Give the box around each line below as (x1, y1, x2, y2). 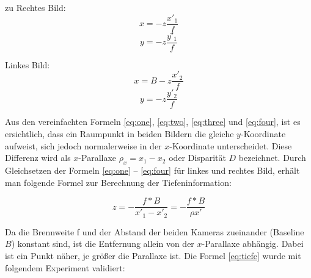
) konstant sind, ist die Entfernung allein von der (11, 237, 194, 250)
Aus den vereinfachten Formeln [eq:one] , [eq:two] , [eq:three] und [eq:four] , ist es (5, 115, 301, 128)
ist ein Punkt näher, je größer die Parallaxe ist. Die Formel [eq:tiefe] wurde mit (5, 249, 301, 262)
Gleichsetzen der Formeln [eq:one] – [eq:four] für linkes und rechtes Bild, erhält (5, 164, 300, 177)
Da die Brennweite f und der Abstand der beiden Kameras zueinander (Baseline (5, 225, 304, 238)
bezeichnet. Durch (238, 151, 306, 164)
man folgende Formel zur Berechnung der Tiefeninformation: (5, 176, 232, 188)
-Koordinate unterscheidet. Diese (169, 139, 292, 152)
